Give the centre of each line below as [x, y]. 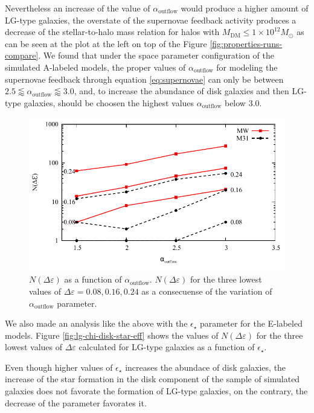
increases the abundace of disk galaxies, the [206, 367]
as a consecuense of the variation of [207, 291]
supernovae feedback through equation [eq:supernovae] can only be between [144, 79]
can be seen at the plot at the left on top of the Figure [106, 43]
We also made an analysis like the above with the [96, 323]
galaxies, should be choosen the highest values [109, 102]
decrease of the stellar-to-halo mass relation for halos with [112, 32]
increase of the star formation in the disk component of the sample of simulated [152, 379]
